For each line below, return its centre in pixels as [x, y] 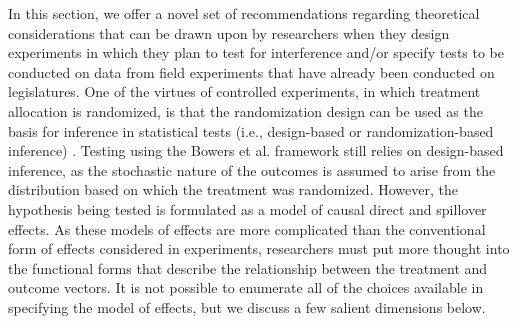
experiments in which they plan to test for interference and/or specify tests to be [256, 52]
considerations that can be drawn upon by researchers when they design [229, 32]
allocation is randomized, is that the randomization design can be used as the [245, 110]
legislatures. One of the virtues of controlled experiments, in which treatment [244, 91]
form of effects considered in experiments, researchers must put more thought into [259, 248]
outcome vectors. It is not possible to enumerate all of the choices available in [246, 287]
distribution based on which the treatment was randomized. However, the [233, 189]
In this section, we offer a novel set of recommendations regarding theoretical [244, 13]
